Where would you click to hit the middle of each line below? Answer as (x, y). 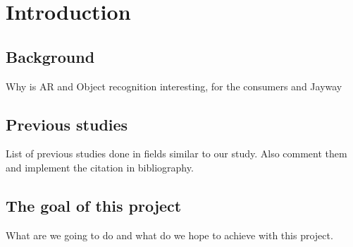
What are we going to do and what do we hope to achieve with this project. (169, 235)
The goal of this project (94, 205)
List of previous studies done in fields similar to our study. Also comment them (176, 153)
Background (50, 56)
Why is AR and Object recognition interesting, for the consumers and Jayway (174, 86)
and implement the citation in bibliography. (100, 167)
